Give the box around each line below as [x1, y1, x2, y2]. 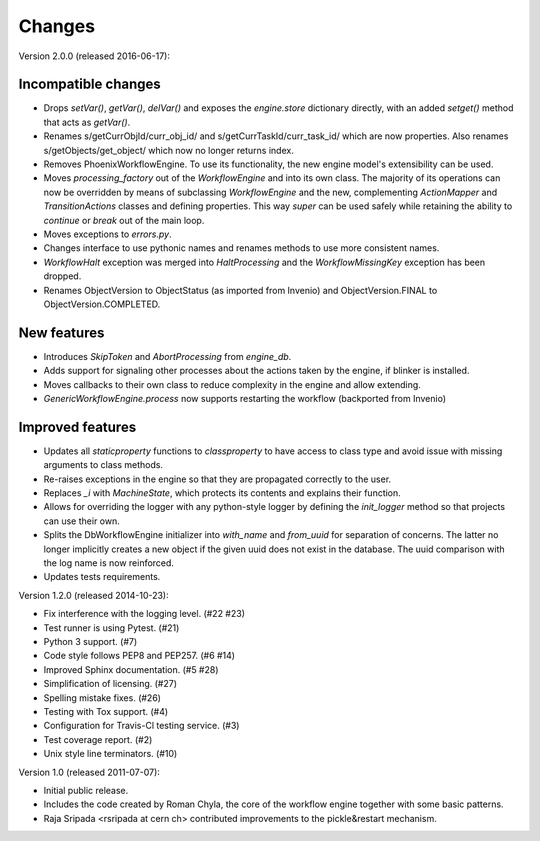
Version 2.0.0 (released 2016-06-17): [18, 50, 170, 62]
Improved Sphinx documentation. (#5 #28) [43, 663, 219, 675]
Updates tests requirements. [43, 571, 161, 583]
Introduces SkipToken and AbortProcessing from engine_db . [43, 350, 292, 362]
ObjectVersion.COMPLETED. [43, 298, 161, 310]
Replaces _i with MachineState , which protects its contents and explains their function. [43, 487, 402, 499]
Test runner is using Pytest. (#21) [43, 621, 180, 634]
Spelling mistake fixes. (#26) [43, 691, 162, 704]
